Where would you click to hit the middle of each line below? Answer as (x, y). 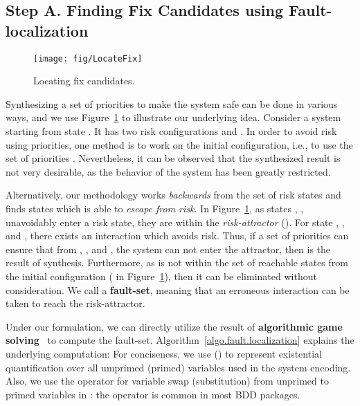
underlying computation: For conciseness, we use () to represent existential (164, 353)
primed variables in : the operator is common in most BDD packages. (153, 394)
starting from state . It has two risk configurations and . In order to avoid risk (171, 131)
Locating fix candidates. (84, 81)
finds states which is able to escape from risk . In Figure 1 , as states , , (155, 208)
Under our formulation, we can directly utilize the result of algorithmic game (174, 326)
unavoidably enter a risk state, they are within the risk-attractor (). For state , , (175, 222)
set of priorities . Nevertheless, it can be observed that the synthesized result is (173, 158)
